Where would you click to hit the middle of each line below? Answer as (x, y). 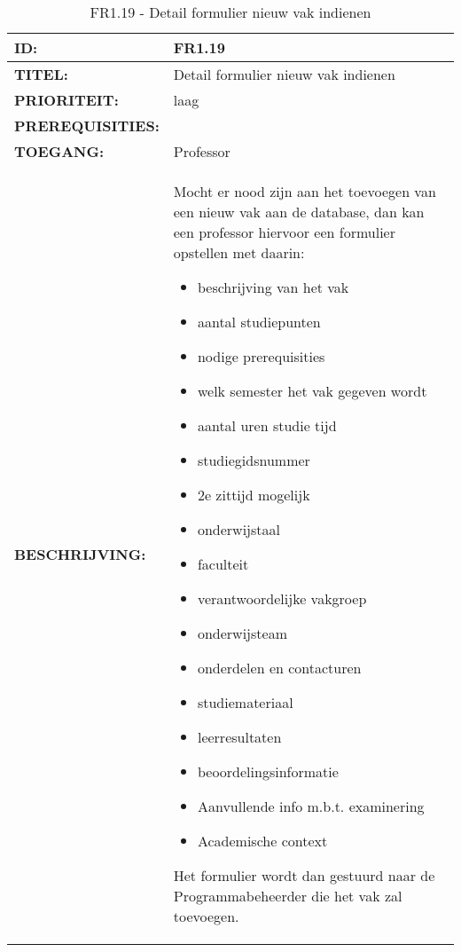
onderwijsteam (242, 633)
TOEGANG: (59, 151)
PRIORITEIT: (66, 100)
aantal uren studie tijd (267, 425)
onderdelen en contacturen (279, 668)
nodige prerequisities (261, 356)
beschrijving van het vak (273, 287)
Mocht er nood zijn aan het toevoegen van (305, 191)
